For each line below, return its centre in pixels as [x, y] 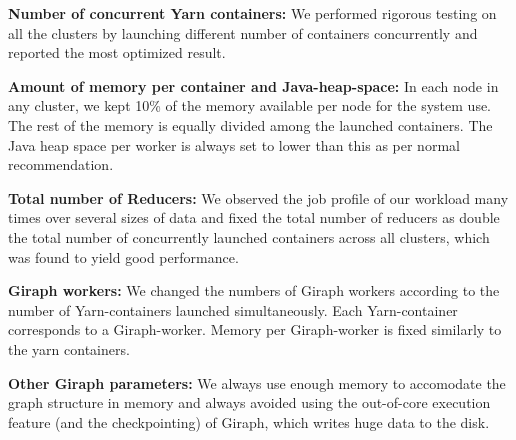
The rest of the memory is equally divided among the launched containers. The [250, 124]
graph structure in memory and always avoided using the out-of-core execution [249, 402]
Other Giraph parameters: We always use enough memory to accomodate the [257, 382]
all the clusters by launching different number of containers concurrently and [243, 32]
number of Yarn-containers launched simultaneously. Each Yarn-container [233, 309]
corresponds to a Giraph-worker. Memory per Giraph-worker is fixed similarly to [255, 329]
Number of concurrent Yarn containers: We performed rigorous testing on [252, 13]
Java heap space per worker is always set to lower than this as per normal [234, 144]
